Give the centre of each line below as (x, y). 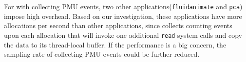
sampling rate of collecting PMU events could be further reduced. (102, 54)
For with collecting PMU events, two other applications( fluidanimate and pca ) (123, 6)
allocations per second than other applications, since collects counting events (118, 25)
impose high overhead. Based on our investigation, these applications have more (123, 16)
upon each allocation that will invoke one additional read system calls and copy (123, 35)
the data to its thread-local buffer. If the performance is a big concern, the (115, 44)
